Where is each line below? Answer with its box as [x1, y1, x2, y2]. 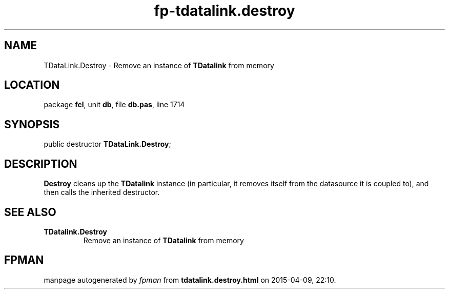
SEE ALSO [4, 205, 56, 219]
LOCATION [4, 79, 60, 92]
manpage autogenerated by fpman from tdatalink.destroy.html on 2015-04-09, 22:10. [44, 275, 336, 284]
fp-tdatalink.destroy [154, 2, 295, 19]
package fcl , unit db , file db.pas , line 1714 [44, 100, 185, 109]
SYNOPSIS [4, 118, 60, 131]
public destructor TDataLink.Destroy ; [44, 140, 171, 149]
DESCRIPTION [4, 157, 77, 170]
